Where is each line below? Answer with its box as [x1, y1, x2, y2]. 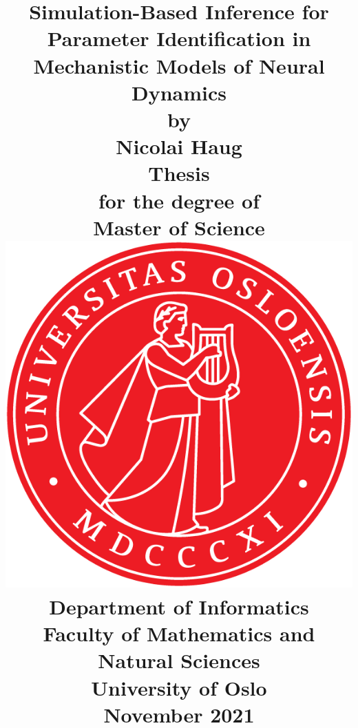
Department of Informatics [49, 592, 309, 621]
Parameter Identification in [47, 24, 311, 52]
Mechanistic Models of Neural [33, 51, 325, 79]
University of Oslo [91, 673, 267, 701]
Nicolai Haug [116, 132, 242, 160]
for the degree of [98, 186, 260, 214]
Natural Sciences [98, 646, 260, 674]
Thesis [148, 159, 210, 187]
